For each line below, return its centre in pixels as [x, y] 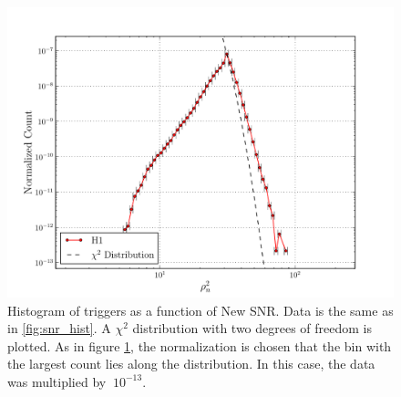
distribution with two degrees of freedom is [252, 328]
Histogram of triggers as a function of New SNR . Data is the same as [200, 310]
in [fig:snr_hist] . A [59, 328]
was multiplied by [57, 381]
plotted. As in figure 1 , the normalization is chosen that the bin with [200, 345]
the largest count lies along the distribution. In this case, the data [191, 364]
